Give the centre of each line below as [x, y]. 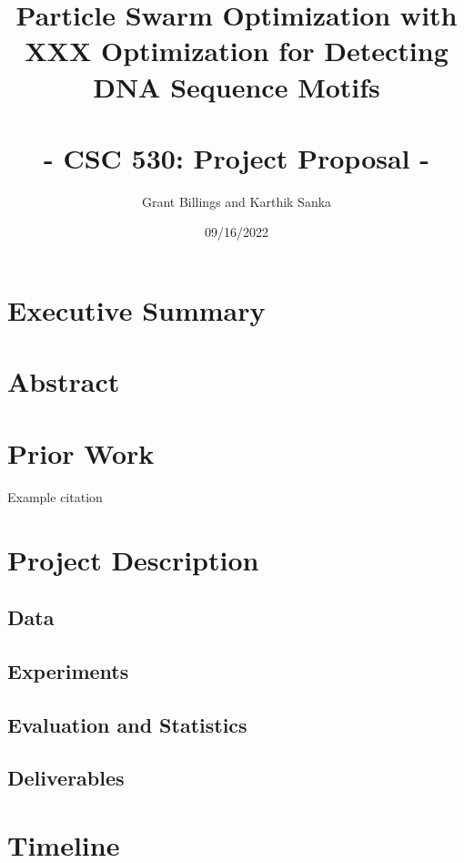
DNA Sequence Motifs [237, 86]
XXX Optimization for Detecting [237, 51]
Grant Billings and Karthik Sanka [237, 201]
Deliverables [66, 778]
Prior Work [81, 452]
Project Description [133, 559]
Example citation [55, 496]
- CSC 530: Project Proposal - [237, 157]
